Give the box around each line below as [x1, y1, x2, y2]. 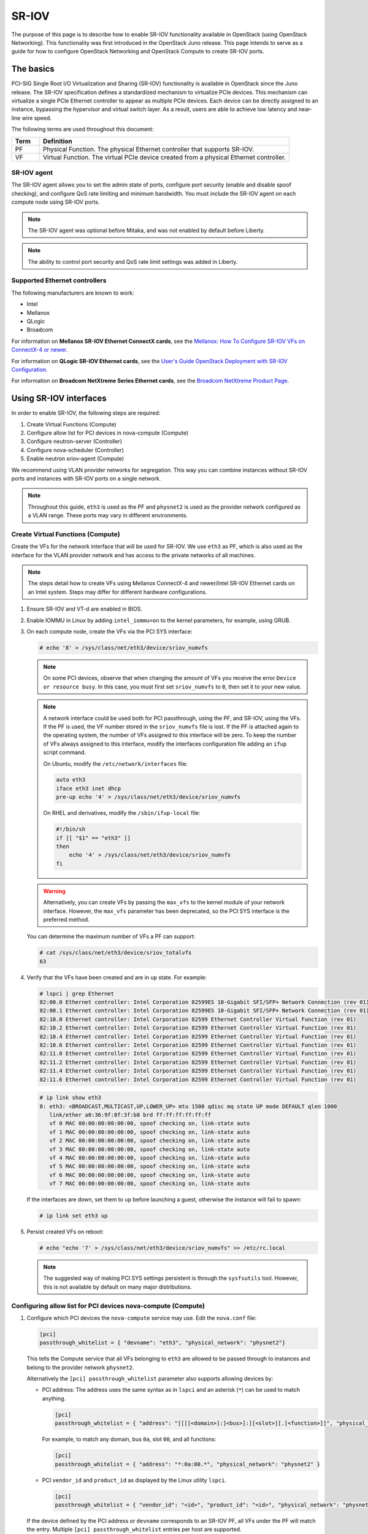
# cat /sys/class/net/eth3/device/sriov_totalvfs [39, 949, 192, 957]
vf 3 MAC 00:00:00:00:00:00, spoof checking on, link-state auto [49, 1146, 250, 1153]
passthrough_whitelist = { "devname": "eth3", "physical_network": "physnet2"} [39, 1339, 286, 1346]
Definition [43, 137, 73, 145]
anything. [42, 1395, 66, 1402]
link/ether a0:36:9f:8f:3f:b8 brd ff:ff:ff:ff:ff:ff [49, 1111, 212, 1118]
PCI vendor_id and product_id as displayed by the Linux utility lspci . [42, 1476, 227, 1484]
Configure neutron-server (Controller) [26, 437, 123, 445]
